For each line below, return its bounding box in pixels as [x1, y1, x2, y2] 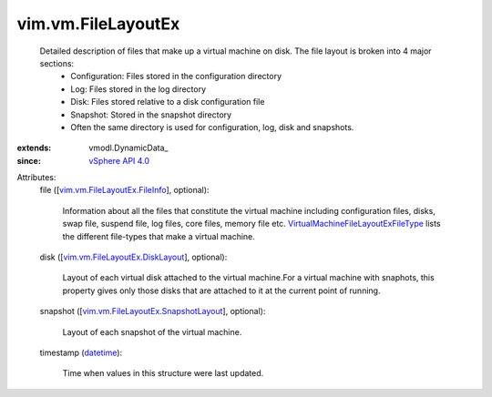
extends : [16, 142, 52, 154]
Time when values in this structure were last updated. [62, 368, 264, 379]
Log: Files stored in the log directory [70, 83, 207, 95]
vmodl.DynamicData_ [88, 142, 169, 154]
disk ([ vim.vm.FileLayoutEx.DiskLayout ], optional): [39, 251, 228, 263]
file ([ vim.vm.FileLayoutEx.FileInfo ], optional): [39, 185, 210, 196]
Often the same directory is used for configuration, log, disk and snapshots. [70, 121, 354, 132]
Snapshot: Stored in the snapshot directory [70, 109, 232, 120]
